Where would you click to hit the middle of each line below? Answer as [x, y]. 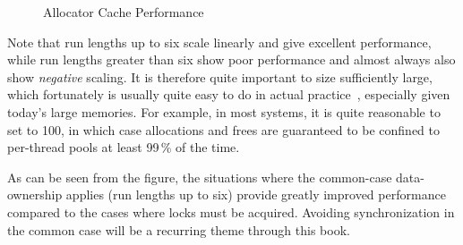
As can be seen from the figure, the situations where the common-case [200, 177]
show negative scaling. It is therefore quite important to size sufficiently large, [220, 76]
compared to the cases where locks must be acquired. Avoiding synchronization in [231, 211]
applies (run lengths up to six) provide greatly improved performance [256, 194]
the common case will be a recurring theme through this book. [179, 229]
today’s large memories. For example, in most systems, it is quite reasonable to [224, 111]
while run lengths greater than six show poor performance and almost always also [231, 59]
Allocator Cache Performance [124, 12]
